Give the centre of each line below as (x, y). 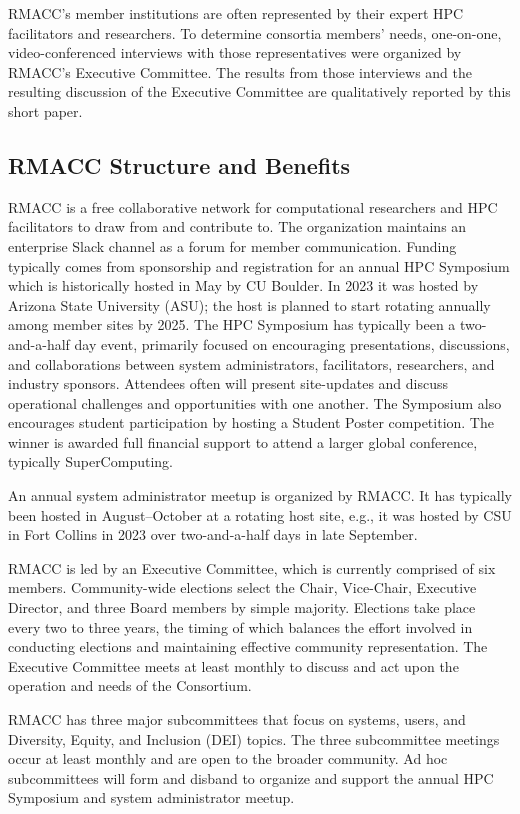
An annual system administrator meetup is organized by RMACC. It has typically (260, 495)
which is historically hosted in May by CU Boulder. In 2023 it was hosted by (243, 285)
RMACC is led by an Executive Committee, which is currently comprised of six (252, 567)
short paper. (45, 110)
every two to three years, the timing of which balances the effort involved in (240, 626)
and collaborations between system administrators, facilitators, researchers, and (251, 363)
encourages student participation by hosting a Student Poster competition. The (251, 422)
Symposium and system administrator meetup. (151, 797)
